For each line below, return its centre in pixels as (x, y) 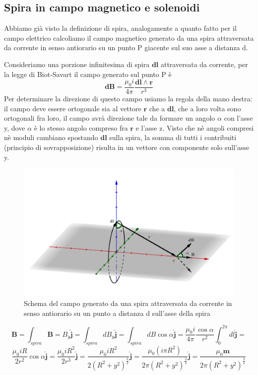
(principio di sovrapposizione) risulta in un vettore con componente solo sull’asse (127, 147)
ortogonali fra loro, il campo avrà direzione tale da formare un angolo (110, 118)
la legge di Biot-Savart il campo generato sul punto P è (88, 74)
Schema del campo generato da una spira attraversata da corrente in (128, 303)
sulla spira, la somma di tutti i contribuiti (173, 137)
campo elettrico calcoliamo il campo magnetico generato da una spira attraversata (129, 37)
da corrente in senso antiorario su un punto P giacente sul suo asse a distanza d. (126, 47)
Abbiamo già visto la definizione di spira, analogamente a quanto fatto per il (120, 28)
